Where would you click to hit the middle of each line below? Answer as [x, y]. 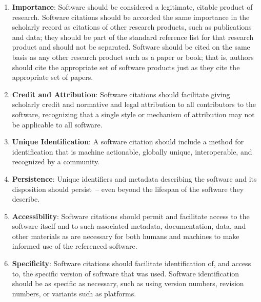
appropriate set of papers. [53, 77]
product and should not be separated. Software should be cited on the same [131, 47]
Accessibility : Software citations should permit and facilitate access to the [131, 216]
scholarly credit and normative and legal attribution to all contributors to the [134, 104]
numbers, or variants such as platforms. [74, 293]
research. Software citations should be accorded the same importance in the [131, 17]
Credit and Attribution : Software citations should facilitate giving [121, 94]
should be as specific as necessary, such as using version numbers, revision [128, 283]
